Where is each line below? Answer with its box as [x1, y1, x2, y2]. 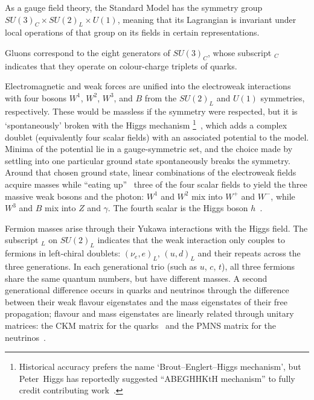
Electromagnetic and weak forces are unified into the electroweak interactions [5, 80, 291, 92]
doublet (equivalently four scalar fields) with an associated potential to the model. [5, 130, 309, 143]
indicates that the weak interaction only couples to [97, 233, 285, 246]
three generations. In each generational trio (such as [5, 259, 197, 272]
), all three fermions [222, 259, 295, 272]
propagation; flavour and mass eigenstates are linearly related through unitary [5, 307, 294, 320]
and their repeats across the [197, 247, 301, 259]
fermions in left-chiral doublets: [5, 247, 121, 259]
